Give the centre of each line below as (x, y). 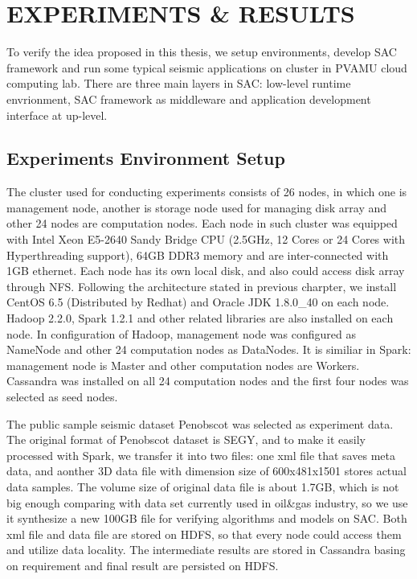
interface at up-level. (57, 115)
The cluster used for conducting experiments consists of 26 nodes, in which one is (207, 192)
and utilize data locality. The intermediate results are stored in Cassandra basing (206, 550)
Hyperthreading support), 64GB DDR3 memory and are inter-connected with (198, 255)
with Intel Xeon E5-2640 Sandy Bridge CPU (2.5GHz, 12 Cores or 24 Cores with (206, 239)
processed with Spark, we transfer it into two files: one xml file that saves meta (201, 455)
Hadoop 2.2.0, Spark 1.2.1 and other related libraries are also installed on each (200, 318)
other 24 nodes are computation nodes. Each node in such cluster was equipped (202, 223)
